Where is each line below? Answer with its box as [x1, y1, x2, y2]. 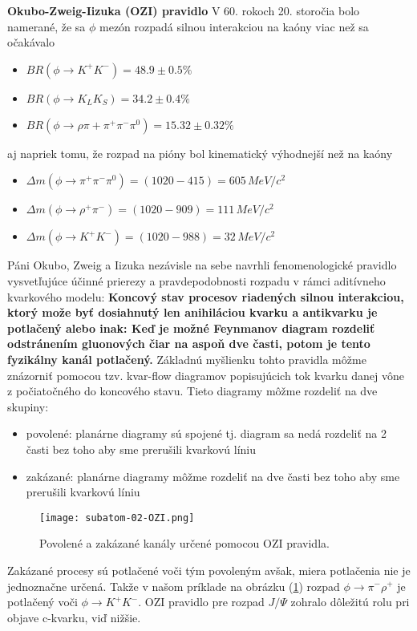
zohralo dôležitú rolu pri [290, 593, 410, 610]
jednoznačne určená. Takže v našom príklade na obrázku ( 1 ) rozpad [7, 577, 340, 594]
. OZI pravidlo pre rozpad [138, 593, 265, 610]
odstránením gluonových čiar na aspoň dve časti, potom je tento [7, 335, 370, 352]
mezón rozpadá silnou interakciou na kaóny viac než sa [99, 18, 369, 34]
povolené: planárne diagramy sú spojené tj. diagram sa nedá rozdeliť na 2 [26, 425, 387, 442]
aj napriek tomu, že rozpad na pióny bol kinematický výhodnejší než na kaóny [7, 144, 393, 161]
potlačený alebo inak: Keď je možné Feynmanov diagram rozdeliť [7, 319, 375, 336]
